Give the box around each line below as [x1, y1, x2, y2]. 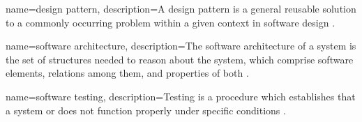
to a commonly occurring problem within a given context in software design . [6, 15, 335, 29]
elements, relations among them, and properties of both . [6, 66, 249, 80]
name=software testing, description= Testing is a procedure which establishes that [6, 89, 356, 103]
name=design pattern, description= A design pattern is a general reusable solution [6, 1, 356, 15]
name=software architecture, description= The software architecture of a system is [6, 38, 356, 53]
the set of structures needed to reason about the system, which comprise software [6, 52, 354, 66]
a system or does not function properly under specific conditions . [6, 102, 286, 117]
